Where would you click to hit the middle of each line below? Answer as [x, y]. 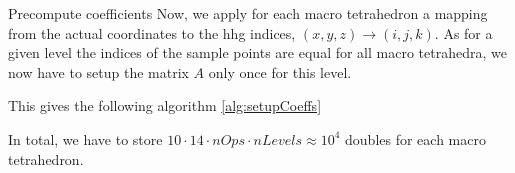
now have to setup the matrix [98, 71]
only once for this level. [280, 71]
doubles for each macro [415, 138]
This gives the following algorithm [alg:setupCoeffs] [165, 105]
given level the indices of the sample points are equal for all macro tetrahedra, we [257, 52]
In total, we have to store [85, 138]
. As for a [463, 32]
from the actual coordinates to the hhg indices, [152, 32]
